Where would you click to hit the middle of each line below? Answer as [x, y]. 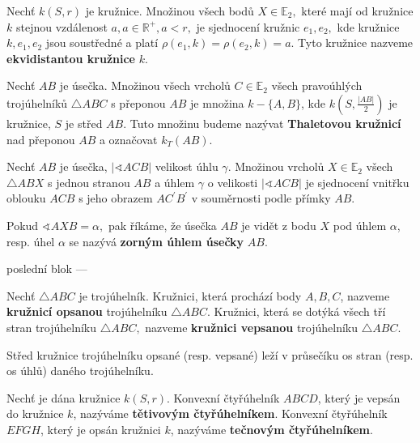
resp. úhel [31, 241]
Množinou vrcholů [280, 166]
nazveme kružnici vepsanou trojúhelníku [252, 327]
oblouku [26, 198]
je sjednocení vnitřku [357, 182]
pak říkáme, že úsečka [162, 225]
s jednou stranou [89, 182]
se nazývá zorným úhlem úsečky [157, 241]
